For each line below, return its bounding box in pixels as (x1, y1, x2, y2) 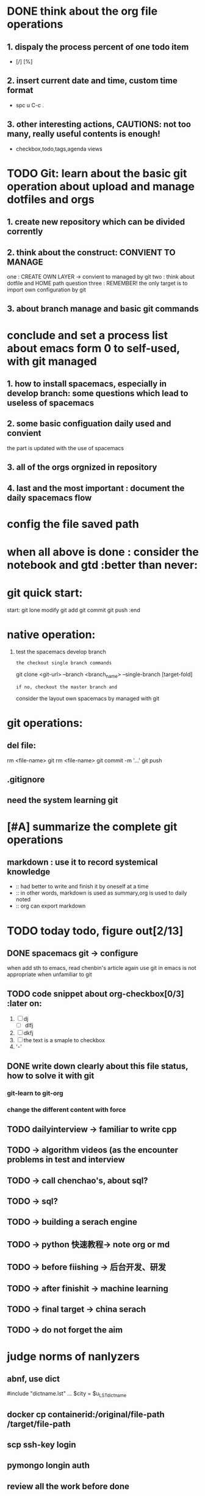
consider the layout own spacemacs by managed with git (15, 694, 160, 702)
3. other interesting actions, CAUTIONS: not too (7, 119, 192, 130)
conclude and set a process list (7, 328, 168, 342)
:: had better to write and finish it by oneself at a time (15, 883, 149, 890)
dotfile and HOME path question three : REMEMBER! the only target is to (7, 280, 188, 287)
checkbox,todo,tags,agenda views (15, 145, 103, 152)
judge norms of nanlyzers (7, 1349, 140, 1363)
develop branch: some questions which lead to (7, 388, 189, 399)
